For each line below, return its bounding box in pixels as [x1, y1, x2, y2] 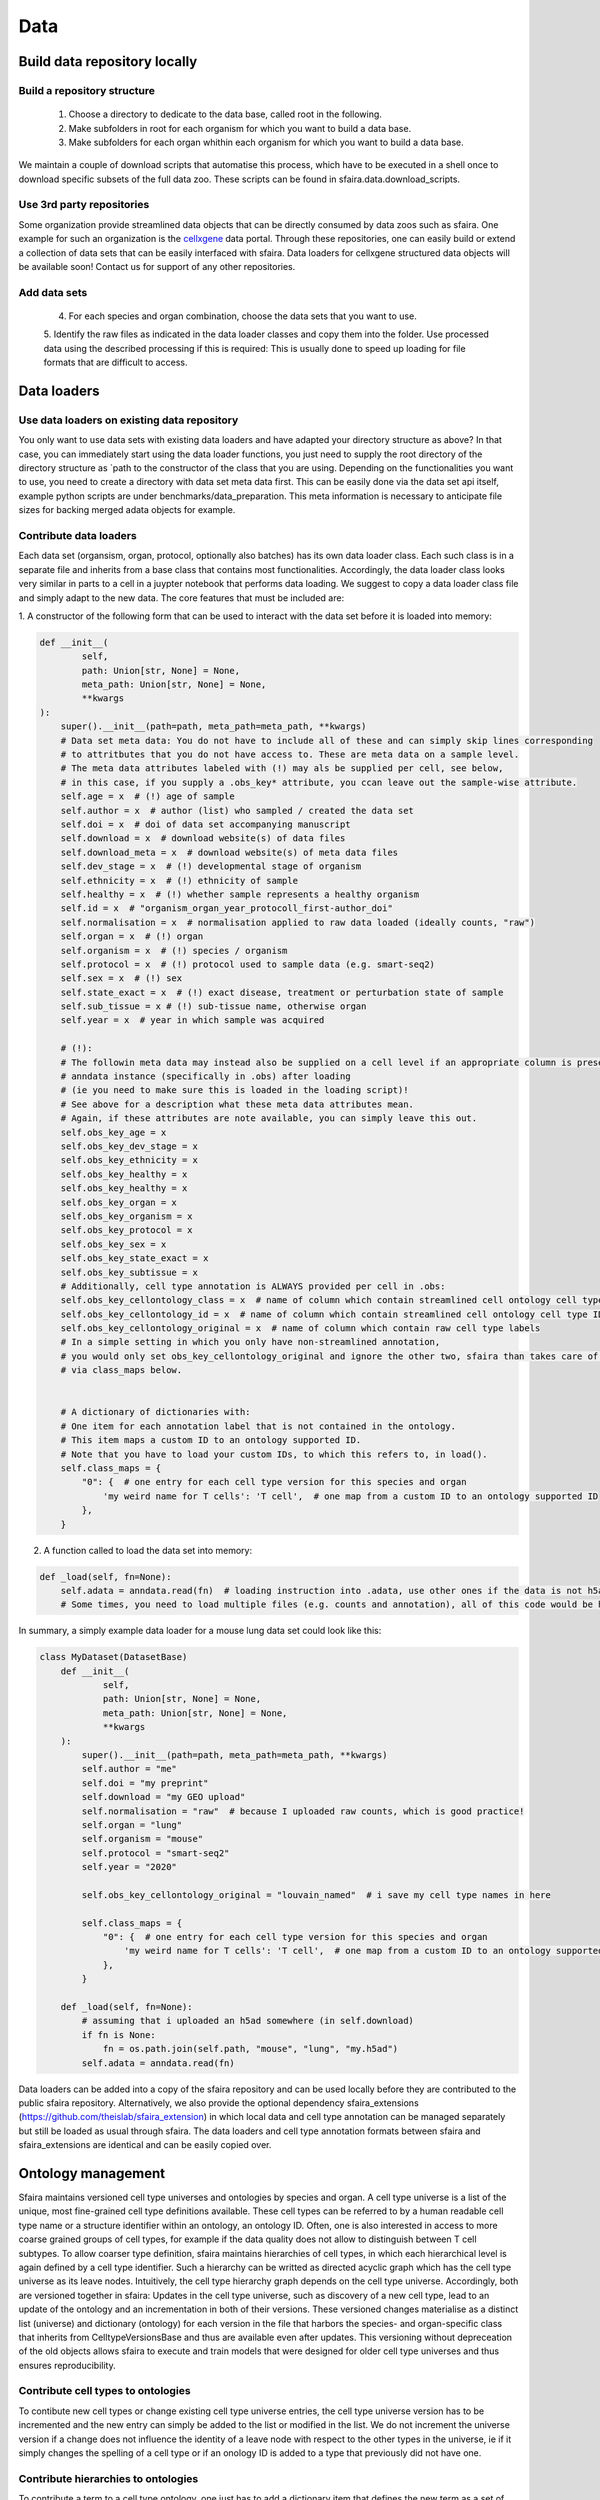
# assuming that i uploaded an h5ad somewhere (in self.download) [81, 2015, 415, 2027]
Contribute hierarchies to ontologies [18, 2471, 199, 2485]
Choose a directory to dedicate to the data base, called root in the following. [68, 108, 382, 120]
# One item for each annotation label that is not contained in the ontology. [60, 1420, 457, 1432]
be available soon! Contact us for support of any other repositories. [18, 261, 296, 272]
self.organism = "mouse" [81, 1833, 204, 1845]
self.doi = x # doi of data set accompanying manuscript [60, 819, 351, 830]
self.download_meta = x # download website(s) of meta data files [60, 846, 399, 858]
